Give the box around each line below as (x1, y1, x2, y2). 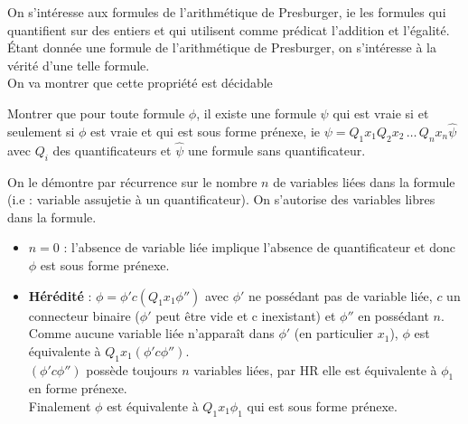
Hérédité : (28, 286, 92, 305)
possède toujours (86, 360, 178, 379)
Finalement (28, 396, 91, 415)
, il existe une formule (196, 103, 316, 122)
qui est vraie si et (332, 103, 429, 122)
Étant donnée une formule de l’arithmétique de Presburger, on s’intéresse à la (7, 38, 436, 57)
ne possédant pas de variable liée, (248, 286, 433, 305)
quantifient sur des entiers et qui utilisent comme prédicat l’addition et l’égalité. (7, 20, 450, 39)
